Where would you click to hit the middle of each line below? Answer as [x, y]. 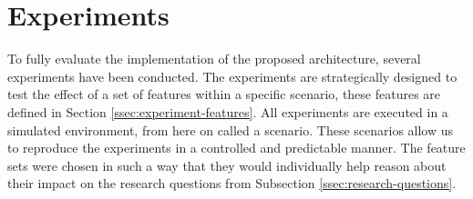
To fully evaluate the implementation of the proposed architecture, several [214, 59]
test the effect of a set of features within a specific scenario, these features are [224, 94]
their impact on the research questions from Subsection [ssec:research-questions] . [232, 183]
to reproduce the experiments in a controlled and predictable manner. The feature [236, 148]
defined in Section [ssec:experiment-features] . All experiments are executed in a [228, 111]
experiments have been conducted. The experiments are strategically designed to [232, 76]
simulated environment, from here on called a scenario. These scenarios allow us [231, 129]
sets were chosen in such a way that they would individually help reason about [227, 165]
